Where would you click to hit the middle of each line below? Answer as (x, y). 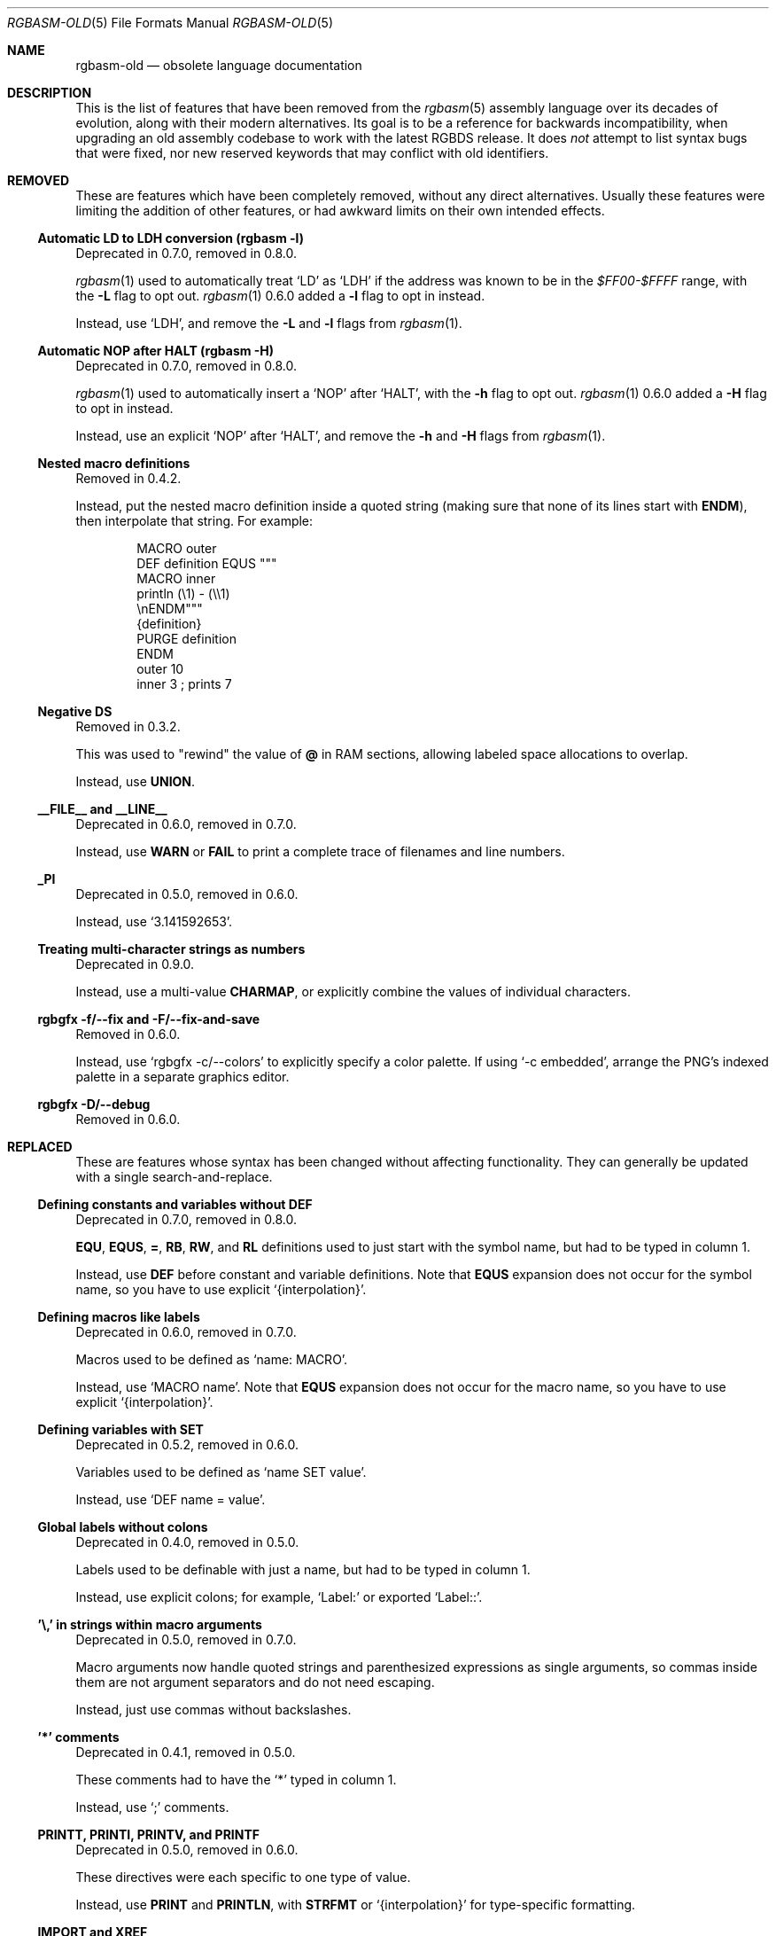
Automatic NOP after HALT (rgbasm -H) (156, 351)
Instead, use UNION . (136, 781)
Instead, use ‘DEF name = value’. (171, 1499)
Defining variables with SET (120, 1429)
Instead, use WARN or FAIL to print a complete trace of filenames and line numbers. (320, 851)
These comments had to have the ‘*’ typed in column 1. (236, 1780)
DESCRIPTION (50, 93)
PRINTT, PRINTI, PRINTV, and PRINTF (149, 1835)
